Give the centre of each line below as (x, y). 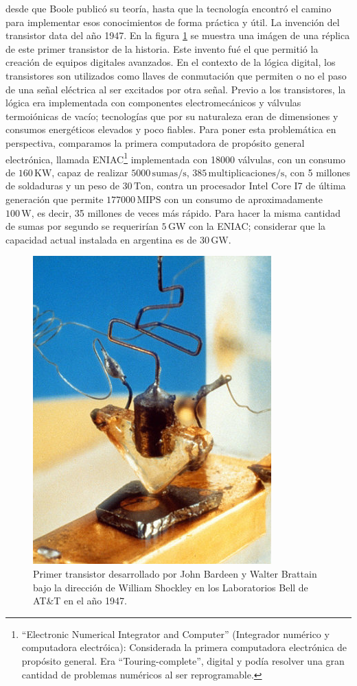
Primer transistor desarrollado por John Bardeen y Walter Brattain (175, 573)
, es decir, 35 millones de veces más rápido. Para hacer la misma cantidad (186, 212)
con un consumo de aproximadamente (244, 199)
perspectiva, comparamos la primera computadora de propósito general (155, 142)
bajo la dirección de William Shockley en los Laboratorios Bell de (171, 587)
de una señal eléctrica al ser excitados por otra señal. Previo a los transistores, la (176, 89)
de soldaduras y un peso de (62, 186)
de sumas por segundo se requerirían (82, 226)
